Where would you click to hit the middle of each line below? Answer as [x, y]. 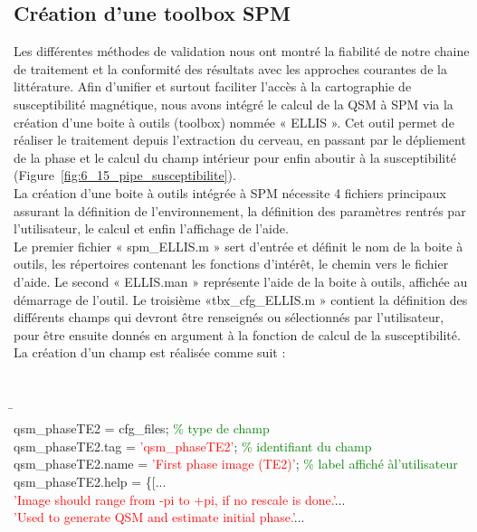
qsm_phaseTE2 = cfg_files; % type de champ [142, 428]
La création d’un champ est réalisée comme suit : [150, 352]
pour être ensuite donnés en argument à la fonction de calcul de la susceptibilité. [237, 334]
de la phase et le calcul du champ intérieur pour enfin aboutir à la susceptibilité [235, 157]
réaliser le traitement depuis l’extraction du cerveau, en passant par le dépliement [240, 140]
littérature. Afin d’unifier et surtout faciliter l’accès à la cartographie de [213, 86]
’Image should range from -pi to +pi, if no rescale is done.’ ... [180, 499]
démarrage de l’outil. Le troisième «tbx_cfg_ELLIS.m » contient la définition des [241, 299]
